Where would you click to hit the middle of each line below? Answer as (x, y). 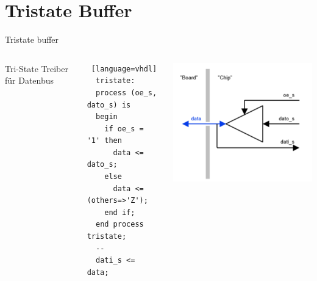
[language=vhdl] (124, 69)
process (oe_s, (126, 93)
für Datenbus (30, 80)
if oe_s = (124, 129)
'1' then (104, 141)
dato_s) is (109, 105)
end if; (120, 212)
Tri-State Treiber (37, 68)
